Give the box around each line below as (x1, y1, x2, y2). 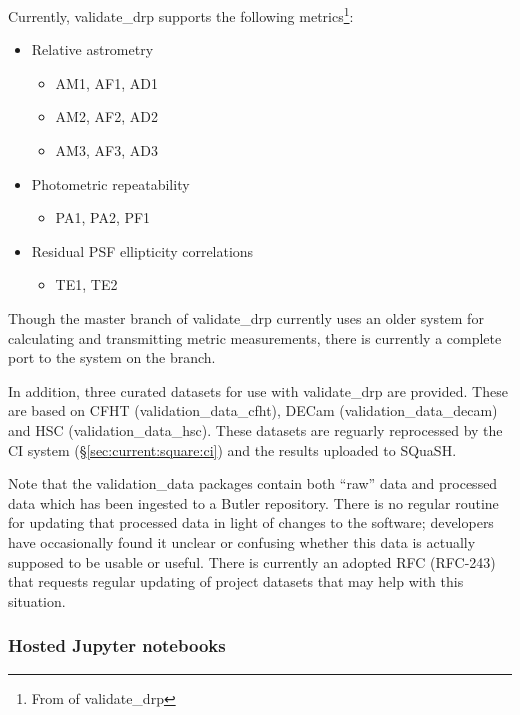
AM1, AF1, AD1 (55, 72, 158, 93)
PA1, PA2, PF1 (55, 207, 151, 228)
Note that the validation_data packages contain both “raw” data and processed (8, 473, 498, 494)
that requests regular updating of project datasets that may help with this (8, 571, 464, 592)
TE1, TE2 (55, 274, 118, 295)
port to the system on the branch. (8, 347, 216, 368)
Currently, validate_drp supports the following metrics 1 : (8, 3, 354, 26)
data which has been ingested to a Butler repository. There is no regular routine (8, 492, 499, 513)
